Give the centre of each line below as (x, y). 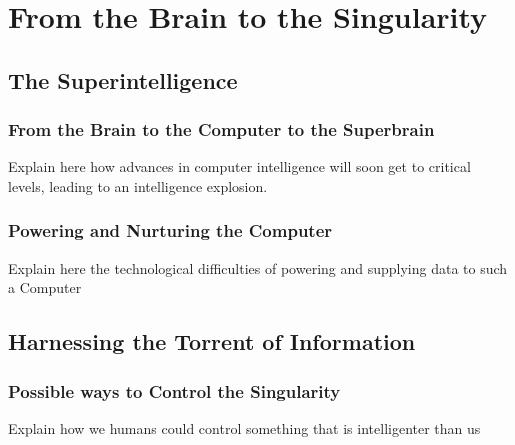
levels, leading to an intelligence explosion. (138, 185)
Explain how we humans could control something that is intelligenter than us (244, 427)
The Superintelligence (123, 79)
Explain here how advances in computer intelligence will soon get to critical (239, 166)
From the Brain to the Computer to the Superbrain (221, 129)
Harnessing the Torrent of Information (212, 341)
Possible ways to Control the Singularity (174, 390)
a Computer (45, 287)
